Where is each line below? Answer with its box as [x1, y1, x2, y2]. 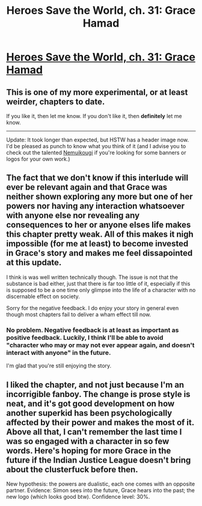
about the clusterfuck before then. [6, 464, 138, 475]
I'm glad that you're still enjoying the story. [6, 362, 112, 369]
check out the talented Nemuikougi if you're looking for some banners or [6, 149, 186, 156]
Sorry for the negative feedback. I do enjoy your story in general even [6, 304, 179, 311]
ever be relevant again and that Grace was [6, 182, 168, 193]
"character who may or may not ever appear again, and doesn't [6, 341, 195, 349]
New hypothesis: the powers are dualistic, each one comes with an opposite [6, 480, 195, 487]
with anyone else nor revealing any [6, 210, 140, 220]
